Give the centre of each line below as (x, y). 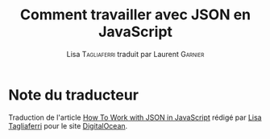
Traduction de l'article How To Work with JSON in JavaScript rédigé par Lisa (135, 117)
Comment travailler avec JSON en (135, 15)
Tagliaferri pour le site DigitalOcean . (68, 125)
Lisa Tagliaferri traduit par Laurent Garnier (135, 54)
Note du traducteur (74, 95)
